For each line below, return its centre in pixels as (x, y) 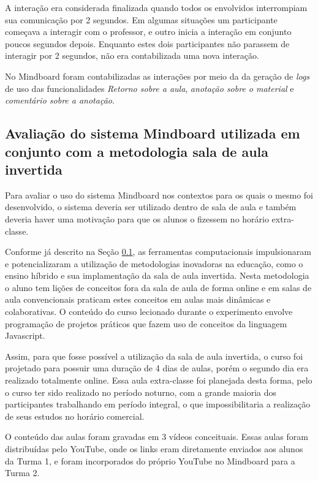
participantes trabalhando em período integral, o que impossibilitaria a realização (158, 404)
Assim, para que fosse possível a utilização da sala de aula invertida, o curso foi (154, 356)
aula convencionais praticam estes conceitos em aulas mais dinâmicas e (138, 299)
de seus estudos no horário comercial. (75, 416)
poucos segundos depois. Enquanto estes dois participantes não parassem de (147, 43)
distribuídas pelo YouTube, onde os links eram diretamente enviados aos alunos (154, 449)
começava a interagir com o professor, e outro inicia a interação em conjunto (148, 32)
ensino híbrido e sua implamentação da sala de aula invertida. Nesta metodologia (157, 275)
